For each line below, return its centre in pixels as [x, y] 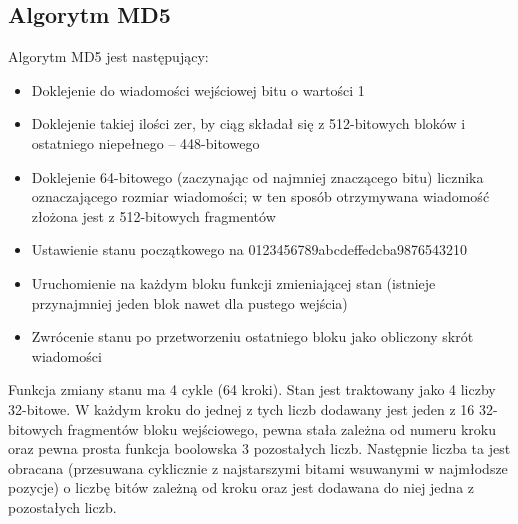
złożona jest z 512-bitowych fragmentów [153, 215]
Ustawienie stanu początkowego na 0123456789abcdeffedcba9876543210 [249, 249]
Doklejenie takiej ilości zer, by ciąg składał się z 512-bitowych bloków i [248, 123]
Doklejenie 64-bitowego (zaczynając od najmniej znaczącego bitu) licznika [257, 176]
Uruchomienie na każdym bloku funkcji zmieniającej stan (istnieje [233, 282]
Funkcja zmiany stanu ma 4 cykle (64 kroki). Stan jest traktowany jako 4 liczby [252, 389]
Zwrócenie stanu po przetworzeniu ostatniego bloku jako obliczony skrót [252, 336]
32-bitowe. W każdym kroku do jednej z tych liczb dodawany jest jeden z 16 [241, 408]
